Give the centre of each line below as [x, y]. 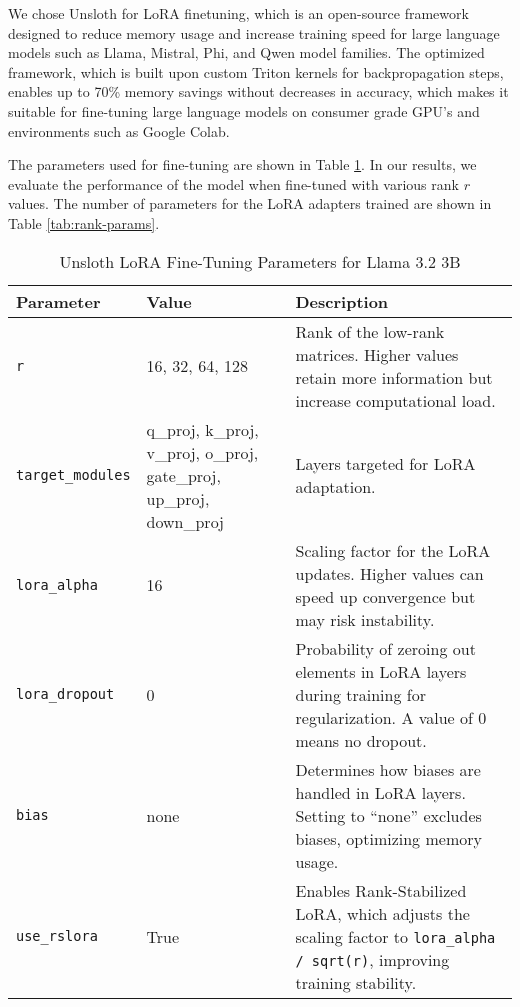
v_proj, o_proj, [202, 452]
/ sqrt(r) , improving [372, 959]
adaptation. [335, 487]
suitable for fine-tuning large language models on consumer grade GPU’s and [244, 110]
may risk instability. [365, 619]
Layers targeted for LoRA [385, 464]
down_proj [185, 521]
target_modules [73, 475]
